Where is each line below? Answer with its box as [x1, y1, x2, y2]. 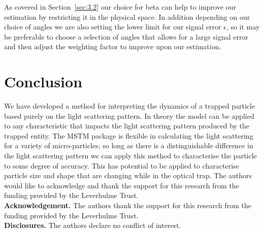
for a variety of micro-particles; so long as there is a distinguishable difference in [4, 140, 253, 151]
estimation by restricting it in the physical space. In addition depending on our [4, 11, 250, 22]
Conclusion [4, 71, 83, 92]
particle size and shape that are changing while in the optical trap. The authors [4, 170, 252, 181]
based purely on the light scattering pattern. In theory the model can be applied [4, 110, 254, 121]
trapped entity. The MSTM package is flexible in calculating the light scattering [4, 130, 253, 141]
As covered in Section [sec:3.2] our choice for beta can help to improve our [4, 2, 236, 12]
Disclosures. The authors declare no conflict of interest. [4, 220, 181, 230]
